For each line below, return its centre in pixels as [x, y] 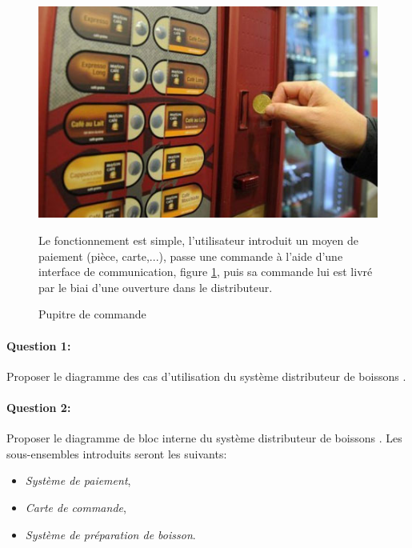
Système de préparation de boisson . [110, 534]
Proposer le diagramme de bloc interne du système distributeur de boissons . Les [204, 438]
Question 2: [39, 407]
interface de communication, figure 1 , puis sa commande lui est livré [206, 272]
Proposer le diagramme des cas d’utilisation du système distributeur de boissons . [206, 376]
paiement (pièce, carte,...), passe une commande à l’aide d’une [191, 256]
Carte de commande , [76, 507]
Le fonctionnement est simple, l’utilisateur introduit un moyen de [198, 240]
